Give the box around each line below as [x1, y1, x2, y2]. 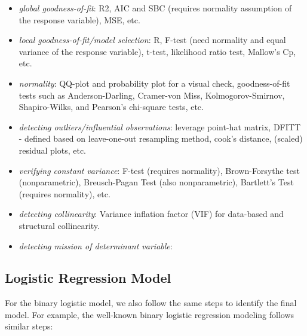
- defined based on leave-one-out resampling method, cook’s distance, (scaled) [19, 132, 303, 145]
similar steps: [5, 320, 53, 332]
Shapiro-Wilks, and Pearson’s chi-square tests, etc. [19, 100, 204, 113]
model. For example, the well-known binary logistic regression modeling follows [5, 308, 294, 320]
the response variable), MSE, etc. [19, 13, 140, 26]
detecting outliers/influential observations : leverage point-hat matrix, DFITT [19, 120, 301, 133]
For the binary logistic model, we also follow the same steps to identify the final [5, 297, 297, 309]
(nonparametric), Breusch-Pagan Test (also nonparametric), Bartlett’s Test [19, 176, 294, 188]
